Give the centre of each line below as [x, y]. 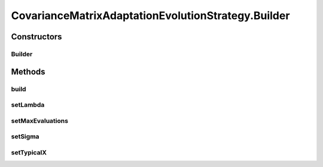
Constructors [36, 37]
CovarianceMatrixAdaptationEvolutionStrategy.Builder [150, 16]
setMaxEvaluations [40, 120]
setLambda [28, 105]
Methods [28, 72]
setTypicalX [29, 152]
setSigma [25, 137]
